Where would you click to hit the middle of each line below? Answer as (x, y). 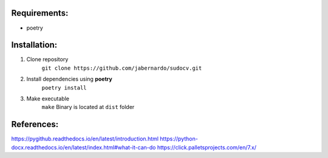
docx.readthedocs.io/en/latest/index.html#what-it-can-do (84, 147)
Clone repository (47, 59)
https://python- (179, 139)
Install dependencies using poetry (69, 79)
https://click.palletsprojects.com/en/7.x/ (207, 147)
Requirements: (40, 13)
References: (35, 124)
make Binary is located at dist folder (88, 107)
